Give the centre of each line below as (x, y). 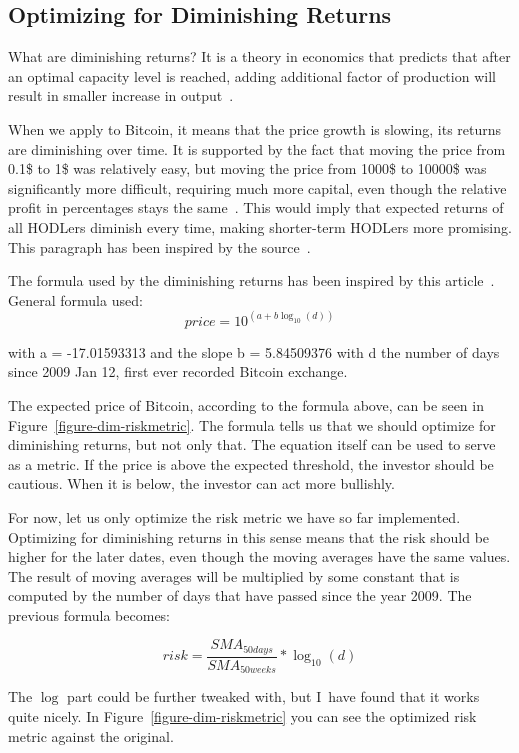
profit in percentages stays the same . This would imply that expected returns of (256, 207)
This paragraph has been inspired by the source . (159, 246)
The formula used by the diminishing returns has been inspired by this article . (251, 280)
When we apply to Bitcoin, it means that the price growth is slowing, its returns (255, 128)
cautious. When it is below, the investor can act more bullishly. (201, 483)
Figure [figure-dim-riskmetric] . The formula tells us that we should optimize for (252, 424)
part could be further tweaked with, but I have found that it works (273, 696)
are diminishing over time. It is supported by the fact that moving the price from (257, 148)
